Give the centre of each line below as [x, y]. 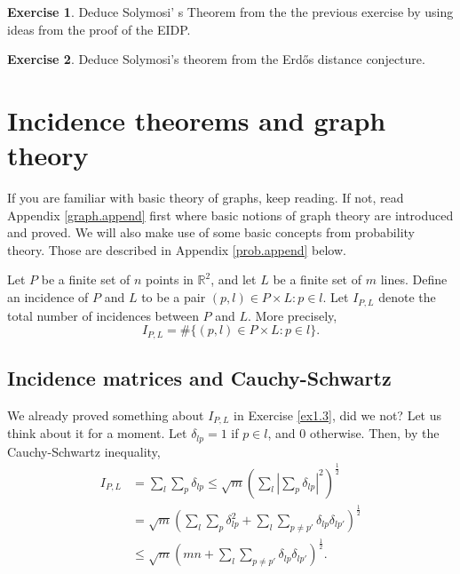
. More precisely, [293, 315]
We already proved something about [106, 415]
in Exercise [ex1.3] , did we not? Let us [338, 415]
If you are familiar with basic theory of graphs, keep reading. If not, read [206, 198]
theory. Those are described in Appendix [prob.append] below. [177, 249]
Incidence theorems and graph [197, 120]
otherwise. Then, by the [374, 433]
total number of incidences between [103, 315]
